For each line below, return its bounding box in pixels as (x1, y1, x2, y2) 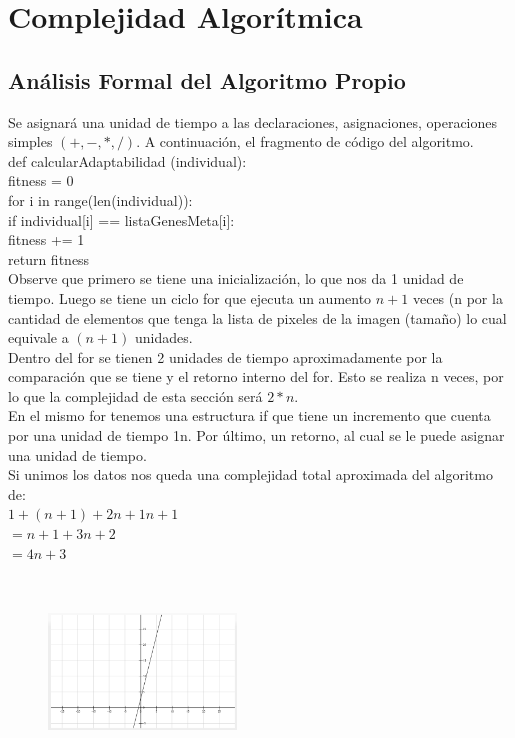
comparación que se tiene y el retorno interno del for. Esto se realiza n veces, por (8, 366, 504, 387)
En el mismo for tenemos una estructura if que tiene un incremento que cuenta (8, 405, 491, 426)
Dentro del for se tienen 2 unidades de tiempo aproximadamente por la (8, 346, 443, 367)
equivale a (8, 327, 69, 348)
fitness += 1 (8, 229, 85, 250)
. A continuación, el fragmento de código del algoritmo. (136, 131, 474, 152)
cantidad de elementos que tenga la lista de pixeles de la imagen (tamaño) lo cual (8, 307, 507, 328)
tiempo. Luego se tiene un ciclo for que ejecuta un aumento (8, 287, 372, 308)
